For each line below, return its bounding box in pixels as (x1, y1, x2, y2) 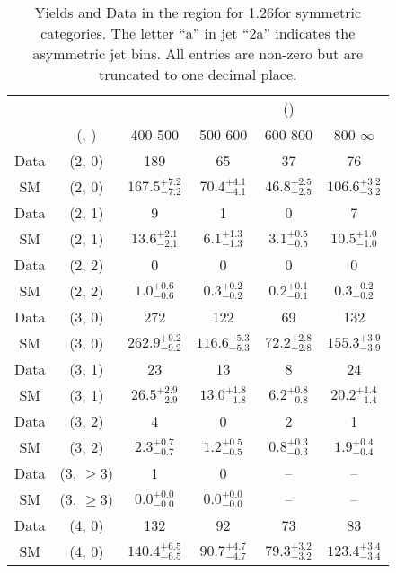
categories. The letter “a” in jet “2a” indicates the (40, 22, 356, 43)
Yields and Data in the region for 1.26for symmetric (34, 2, 362, 22)
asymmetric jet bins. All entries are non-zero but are (32, 43, 364, 64)
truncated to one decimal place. (99, 64, 297, 84)
